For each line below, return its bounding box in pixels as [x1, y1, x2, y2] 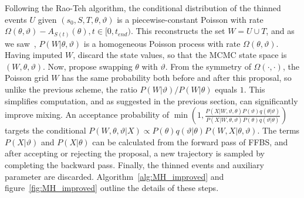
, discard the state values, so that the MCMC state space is [73, 49, 287, 61]
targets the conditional [5, 124, 86, 136]
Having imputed [5, 49, 63, 61]
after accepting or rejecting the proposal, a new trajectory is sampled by [5, 147, 265, 159]
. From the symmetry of [165, 60, 251, 72]
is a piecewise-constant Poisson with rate [117, 13, 264, 25]
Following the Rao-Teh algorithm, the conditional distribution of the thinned [5, 2, 281, 13]
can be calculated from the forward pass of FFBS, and [92, 135, 288, 148]
